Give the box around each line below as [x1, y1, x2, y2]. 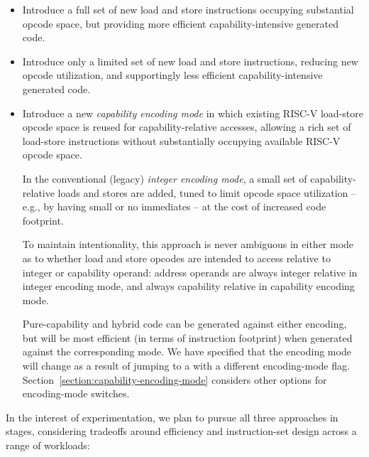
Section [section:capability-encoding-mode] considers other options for [22, 372, 327, 387]
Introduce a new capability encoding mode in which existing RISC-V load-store [22, 105, 363, 120]
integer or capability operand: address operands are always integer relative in [22, 264, 358, 279]
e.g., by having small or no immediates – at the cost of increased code [22, 199, 326, 214]
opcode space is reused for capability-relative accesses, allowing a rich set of [22, 119, 351, 134]
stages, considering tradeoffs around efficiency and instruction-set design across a [6, 424, 357, 439]
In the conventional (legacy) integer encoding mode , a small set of [22, 171, 307, 186]
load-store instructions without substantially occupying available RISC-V [22, 133, 341, 148]
